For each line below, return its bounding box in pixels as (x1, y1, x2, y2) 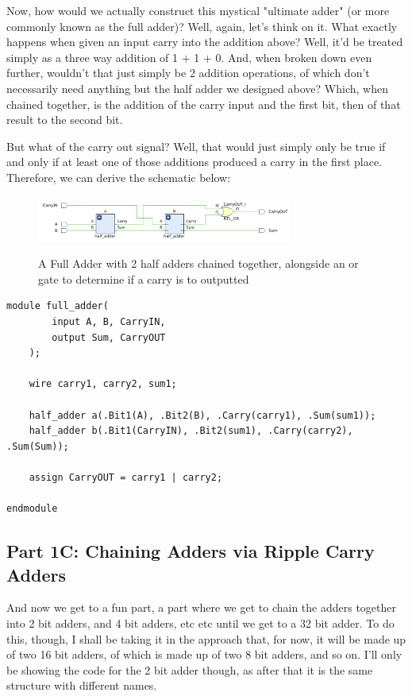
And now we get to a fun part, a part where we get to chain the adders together (6, 599, 397, 616)
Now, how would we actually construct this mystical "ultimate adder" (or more (6, 2, 390, 18)
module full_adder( (6, 300, 109, 312)
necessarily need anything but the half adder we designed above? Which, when (6, 79, 388, 96)
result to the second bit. (6, 111, 123, 128)
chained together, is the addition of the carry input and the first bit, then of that (6, 95, 401, 112)
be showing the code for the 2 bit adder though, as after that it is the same (6, 661, 373, 678)
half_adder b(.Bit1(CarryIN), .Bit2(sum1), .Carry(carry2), (29, 425, 353, 437)
